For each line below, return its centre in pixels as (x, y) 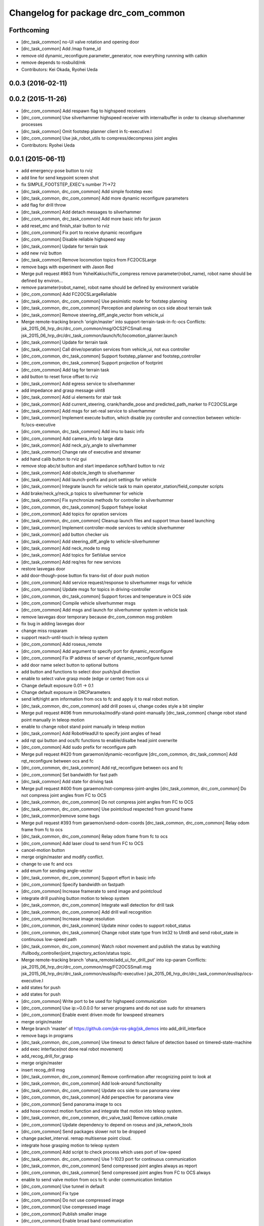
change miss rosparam (44, 631)
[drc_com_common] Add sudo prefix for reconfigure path (79, 747)
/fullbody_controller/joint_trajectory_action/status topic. (77, 953)
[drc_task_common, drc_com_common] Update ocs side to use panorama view (101, 1090)
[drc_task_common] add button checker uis (65, 535)
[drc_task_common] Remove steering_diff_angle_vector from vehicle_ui (92, 315)
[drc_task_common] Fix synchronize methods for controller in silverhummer (97, 500)
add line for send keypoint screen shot (60, 178)
